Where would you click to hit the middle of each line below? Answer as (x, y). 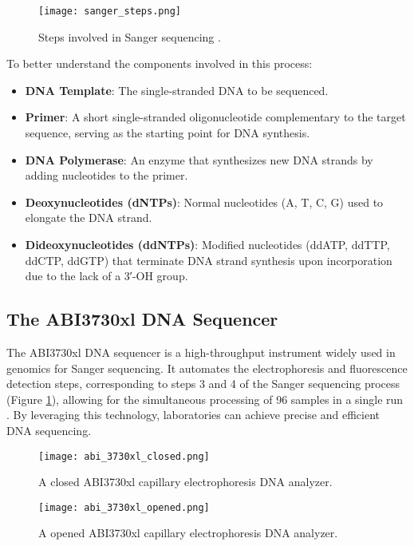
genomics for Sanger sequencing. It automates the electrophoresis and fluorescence (207, 368)
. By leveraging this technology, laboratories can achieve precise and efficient (193, 415)
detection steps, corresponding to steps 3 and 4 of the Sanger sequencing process (203, 384)
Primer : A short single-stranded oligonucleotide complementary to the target (215, 117)
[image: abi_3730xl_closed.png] (124, 456)
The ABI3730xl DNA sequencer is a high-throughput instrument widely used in (201, 352)
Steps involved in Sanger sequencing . (130, 36)
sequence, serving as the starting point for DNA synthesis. (168, 133)
